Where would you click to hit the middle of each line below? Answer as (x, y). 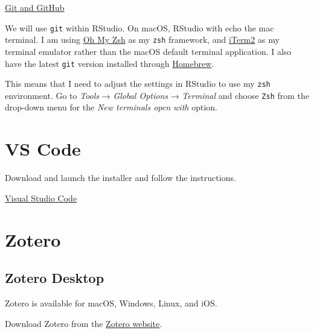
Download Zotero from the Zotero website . (84, 323)
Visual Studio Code (41, 198)
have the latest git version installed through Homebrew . (110, 63)
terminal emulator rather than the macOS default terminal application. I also (148, 51)
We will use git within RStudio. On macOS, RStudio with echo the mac (139, 27)
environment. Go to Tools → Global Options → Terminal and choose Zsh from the (157, 95)
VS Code (43, 149)
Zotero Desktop (55, 278)
